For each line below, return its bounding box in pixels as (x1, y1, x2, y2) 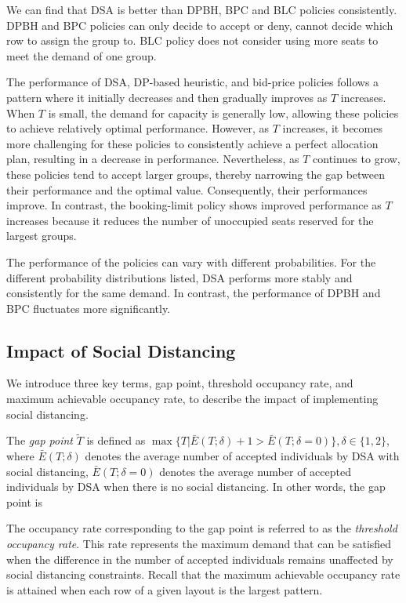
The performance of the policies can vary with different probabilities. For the (6, 253, 376, 270)
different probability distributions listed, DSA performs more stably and (6, 269, 353, 285)
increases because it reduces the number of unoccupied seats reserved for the (6, 212, 374, 228)
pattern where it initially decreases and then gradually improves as (6, 89, 328, 105)
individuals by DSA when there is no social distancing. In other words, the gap (6, 478, 386, 495)
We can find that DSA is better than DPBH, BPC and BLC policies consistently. (6, 2, 397, 17)
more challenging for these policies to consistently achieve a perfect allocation (6, 135, 379, 151)
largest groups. (6, 227, 77, 244)
